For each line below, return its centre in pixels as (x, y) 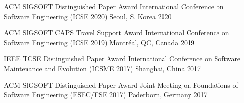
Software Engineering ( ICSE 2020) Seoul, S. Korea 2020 (88, 16)
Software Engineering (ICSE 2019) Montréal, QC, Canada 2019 (99, 42)
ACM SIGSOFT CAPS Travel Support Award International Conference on (117, 33)
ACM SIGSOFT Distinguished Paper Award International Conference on (114, 6)
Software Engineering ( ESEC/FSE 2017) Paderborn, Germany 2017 (106, 94)
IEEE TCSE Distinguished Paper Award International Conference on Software (122, 59)
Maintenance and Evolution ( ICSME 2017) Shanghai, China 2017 (103, 68)
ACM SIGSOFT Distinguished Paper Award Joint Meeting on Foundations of (121, 85)
